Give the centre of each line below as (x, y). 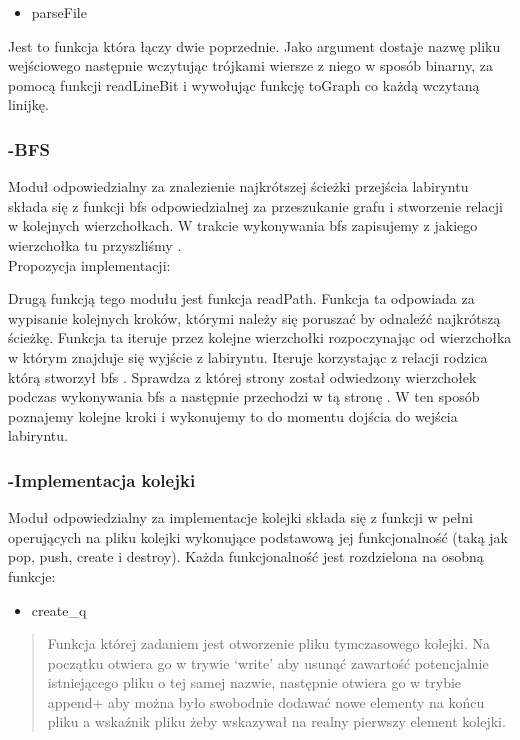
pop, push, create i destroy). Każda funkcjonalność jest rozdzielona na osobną (246, 556)
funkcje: (32, 575)
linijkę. (28, 104)
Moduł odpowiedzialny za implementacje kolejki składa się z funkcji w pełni (240, 517)
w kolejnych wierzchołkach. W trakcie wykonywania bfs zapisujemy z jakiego (243, 225)
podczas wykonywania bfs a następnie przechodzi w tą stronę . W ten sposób (244, 396)
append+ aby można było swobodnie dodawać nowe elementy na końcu (266, 701)
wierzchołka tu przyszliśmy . (95, 244)
